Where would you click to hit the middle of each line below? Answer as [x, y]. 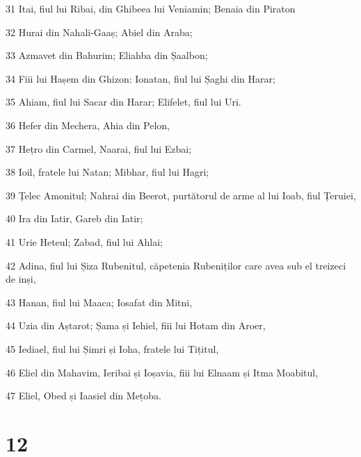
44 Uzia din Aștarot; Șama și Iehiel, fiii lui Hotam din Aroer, [136, 325]
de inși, [21, 279]
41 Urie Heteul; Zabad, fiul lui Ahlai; [85, 241]
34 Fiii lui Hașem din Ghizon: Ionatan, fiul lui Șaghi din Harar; [141, 78]
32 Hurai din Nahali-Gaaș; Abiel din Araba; [99, 32]
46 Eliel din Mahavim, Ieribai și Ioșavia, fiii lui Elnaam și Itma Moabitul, [162, 372]
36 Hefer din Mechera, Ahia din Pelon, [88, 125]
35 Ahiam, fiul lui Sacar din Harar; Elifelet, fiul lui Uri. [123, 102]
